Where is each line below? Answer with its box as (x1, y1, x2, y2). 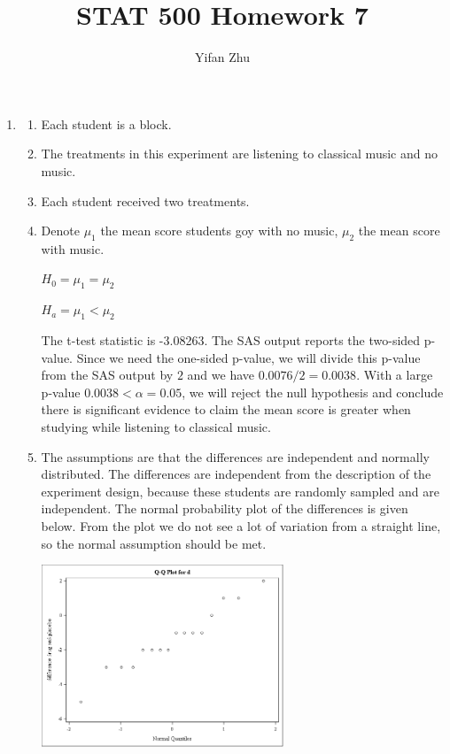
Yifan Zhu (195, 48, 250, 66)
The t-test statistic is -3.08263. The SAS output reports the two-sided (41, 331, 421, 350)
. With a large (356, 365, 433, 384)
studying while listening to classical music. (41, 418, 271, 436)
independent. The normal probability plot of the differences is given (41, 499, 408, 518)
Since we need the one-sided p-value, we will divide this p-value (76, 348, 421, 366)
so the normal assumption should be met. (41, 534, 267, 552)
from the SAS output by (41, 365, 174, 384)
